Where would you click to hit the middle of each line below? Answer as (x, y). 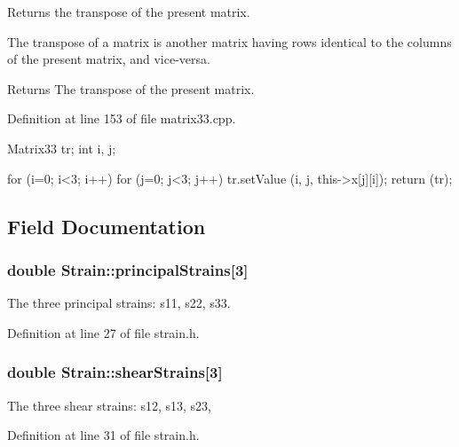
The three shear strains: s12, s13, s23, (109, 405)
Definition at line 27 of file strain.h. (103, 332)
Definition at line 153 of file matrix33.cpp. (122, 118)
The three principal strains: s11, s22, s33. (119, 303)
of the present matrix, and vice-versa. (109, 59)
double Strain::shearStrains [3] (115, 372)
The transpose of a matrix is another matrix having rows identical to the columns (229, 41)
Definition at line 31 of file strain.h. (103, 435)
